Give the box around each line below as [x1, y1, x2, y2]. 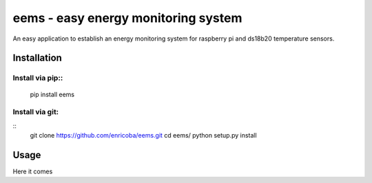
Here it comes [12, 167, 53, 175]
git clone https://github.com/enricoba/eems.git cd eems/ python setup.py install [30, 131, 258, 140]
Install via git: [12, 107, 59, 117]
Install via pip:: [12, 73, 63, 83]
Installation [12, 52, 62, 64]
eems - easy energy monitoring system [12, 10, 242, 25]
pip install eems [30, 90, 75, 98]
